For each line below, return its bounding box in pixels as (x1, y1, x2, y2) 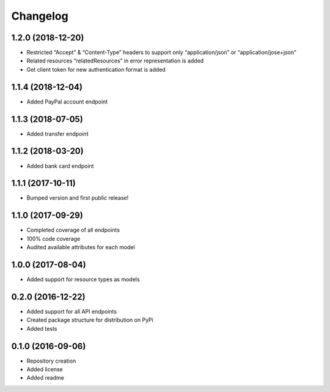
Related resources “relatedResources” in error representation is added (26, 57, 204, 64)
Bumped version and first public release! (26, 194, 129, 202)
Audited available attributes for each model (26, 244, 136, 251)
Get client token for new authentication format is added (26, 66, 166, 73)
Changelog (11, 9, 68, 23)
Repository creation (26, 357, 76, 364)
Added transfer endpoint (26, 130, 89, 137)
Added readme (26, 374, 64, 382)
